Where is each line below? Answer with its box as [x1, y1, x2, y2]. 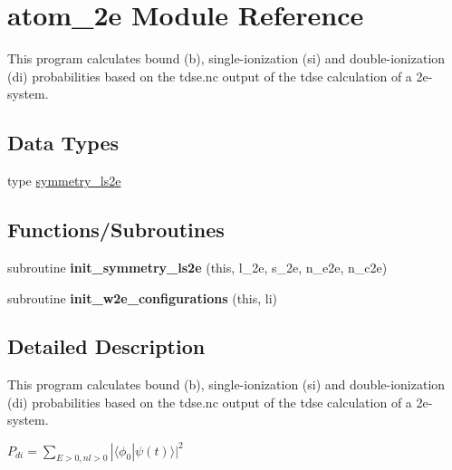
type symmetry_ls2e [7, 171, 121, 190]
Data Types [7, 129, 119, 157]
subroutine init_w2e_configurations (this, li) [7, 288, 278, 307]
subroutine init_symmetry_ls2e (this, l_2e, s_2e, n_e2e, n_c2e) [7, 257, 388, 276]
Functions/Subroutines [7, 216, 225, 244]
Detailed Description [7, 332, 206, 360]
